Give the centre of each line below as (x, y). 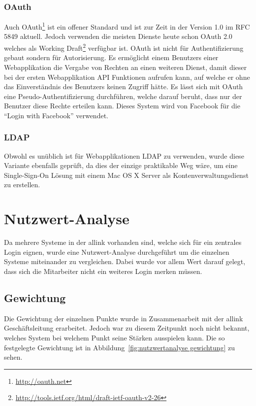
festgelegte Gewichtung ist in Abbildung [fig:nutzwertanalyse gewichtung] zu (120, 347)
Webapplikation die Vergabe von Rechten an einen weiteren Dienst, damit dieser (125, 67)
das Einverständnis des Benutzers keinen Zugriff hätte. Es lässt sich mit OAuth (124, 86)
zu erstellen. (22, 185)
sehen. (13, 357)
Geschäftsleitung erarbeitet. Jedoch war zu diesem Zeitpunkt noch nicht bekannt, (127, 328)
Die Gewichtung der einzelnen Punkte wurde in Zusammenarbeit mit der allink (124, 318)
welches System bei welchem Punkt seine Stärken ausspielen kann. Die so (114, 337)
